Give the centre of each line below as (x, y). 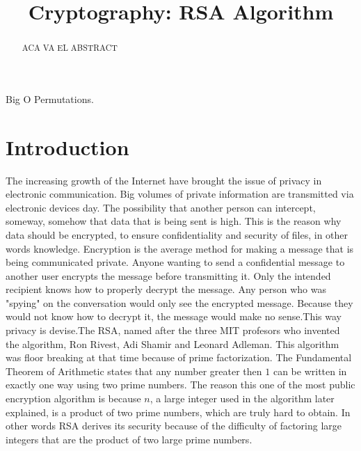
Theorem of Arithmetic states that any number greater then (134, 371)
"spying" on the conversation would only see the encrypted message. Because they (179, 302)
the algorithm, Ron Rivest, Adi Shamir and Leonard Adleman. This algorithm (173, 343)
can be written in (310, 371)
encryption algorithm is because (73, 398)
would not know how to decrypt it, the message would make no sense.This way (174, 316)
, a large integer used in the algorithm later (242, 398)
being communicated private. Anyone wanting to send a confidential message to (175, 262)
